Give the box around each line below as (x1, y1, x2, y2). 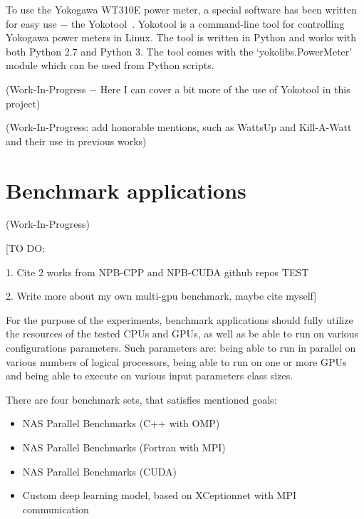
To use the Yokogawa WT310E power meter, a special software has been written (6, 2, 357, 16)
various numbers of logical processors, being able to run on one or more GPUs (6, 354, 347, 369)
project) (6, 95, 41, 110)
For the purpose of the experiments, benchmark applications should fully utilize (6, 312, 353, 327)
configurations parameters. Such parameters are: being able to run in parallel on (6, 340, 356, 355)
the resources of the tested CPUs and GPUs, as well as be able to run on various (6, 326, 359, 341)
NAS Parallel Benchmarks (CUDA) (22, 463, 177, 478)
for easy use (6, 16, 57, 31)
